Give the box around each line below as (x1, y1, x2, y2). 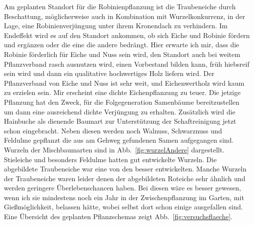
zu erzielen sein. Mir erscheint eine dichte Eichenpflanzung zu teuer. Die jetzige (4, 87, 241, 97)
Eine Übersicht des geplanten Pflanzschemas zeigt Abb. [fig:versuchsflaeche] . (4, 211, 233, 222)
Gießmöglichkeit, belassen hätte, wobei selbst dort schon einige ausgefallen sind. (4, 202, 243, 212)
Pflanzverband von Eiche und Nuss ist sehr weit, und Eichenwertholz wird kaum (4, 77, 245, 88)
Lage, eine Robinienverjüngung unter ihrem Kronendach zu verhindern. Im (4, 20, 228, 31)
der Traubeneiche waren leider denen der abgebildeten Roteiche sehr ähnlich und (4, 173, 246, 183)
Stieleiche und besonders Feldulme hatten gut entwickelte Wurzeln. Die (4, 154, 217, 164)
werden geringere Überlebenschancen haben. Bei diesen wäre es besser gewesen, (4, 183, 241, 193)
